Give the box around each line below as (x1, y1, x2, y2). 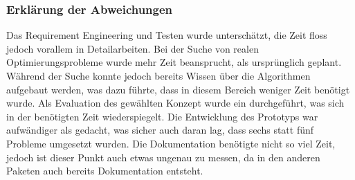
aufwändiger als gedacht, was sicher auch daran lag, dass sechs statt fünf (6, 123, 314, 137)
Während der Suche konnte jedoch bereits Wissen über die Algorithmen (6, 69, 311, 82)
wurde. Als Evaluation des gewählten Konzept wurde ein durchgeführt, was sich (6, 96, 345, 110)
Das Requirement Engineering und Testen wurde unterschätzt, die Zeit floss (6, 28, 327, 42)
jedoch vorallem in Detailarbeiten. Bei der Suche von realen (6, 41, 259, 55)
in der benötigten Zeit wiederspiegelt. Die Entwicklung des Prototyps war (6, 109, 318, 123)
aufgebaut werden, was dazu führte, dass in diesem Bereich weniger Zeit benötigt (6, 82, 350, 96)
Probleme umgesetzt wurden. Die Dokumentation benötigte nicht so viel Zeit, (6, 136, 336, 150)
